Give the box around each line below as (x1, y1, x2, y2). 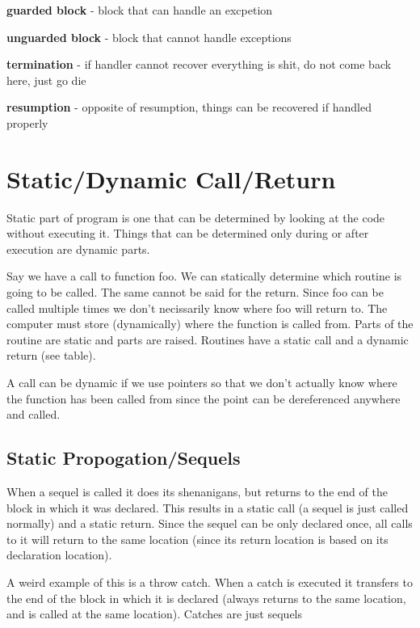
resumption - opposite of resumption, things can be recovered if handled (6, 99, 372, 116)
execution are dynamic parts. (6, 240, 150, 257)
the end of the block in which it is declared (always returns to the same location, (6, 589, 406, 606)
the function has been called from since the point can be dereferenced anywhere (6, 390, 401, 407)
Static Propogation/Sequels (6, 445, 241, 470)
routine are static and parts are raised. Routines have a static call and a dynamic (6, 331, 409, 348)
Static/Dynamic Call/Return (6, 162, 336, 195)
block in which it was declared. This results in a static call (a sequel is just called (6, 499, 409, 516)
